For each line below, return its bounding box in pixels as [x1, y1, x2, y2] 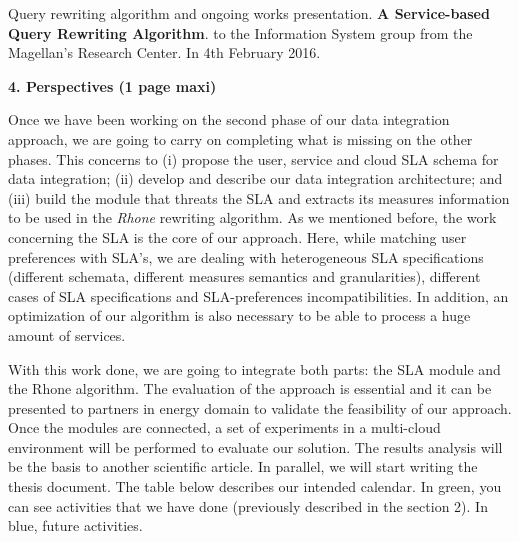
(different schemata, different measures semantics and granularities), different [8, 266, 481, 287]
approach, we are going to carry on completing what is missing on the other [8, 128, 473, 149]
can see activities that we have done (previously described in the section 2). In [8, 495, 488, 516]
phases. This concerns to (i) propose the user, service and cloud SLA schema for [8, 148, 499, 169]
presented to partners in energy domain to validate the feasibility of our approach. [8, 397, 512, 418]
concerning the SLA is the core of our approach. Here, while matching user [8, 226, 467, 247]
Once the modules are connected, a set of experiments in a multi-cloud [8, 417, 441, 438]
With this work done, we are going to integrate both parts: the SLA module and [8, 358, 501, 379]
